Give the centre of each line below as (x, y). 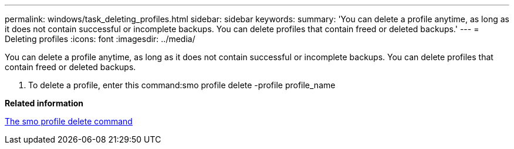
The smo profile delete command (69, 121)
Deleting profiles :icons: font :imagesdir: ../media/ (100, 39)
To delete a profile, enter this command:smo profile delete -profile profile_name (182, 85)
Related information (44, 103)
